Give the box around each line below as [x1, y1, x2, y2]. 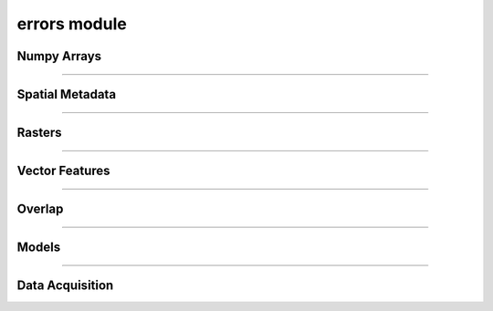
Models [16, 240, 61, 255]
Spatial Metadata [16, 87, 117, 102]
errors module [16, 14, 127, 34]
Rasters [16, 125, 62, 140]
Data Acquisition [16, 278, 114, 294]
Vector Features [16, 163, 110, 179]
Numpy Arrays [16, 48, 102, 64]
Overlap [16, 202, 64, 217]
